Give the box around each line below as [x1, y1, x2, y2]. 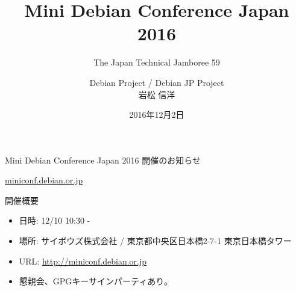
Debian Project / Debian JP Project [89, 76, 224, 88]
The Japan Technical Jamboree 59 [93, 56, 220, 69]
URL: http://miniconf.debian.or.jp [19, 254, 147, 267]
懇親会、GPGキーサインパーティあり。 [19, 275, 172, 287]
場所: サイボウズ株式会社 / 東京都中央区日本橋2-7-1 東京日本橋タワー [19, 234, 292, 247]
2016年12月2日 [129, 108, 184, 121]
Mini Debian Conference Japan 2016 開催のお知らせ [5, 153, 201, 166]
